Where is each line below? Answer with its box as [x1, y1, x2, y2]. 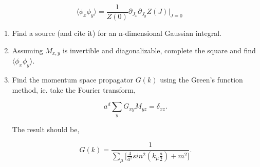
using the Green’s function [160, 74, 243, 85]
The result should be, [12, 124, 80, 135]
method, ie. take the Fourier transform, [12, 84, 136, 95]
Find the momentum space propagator [12, 74, 134, 85]
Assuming [12, 45, 43, 55]
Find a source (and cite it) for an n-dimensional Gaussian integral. [12, 28, 221, 38]
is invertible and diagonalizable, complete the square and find [62, 45, 256, 55]
